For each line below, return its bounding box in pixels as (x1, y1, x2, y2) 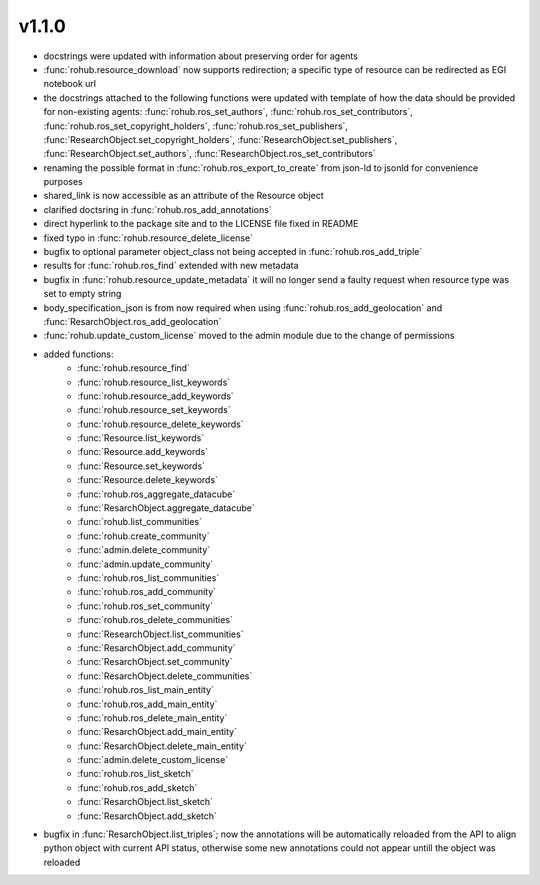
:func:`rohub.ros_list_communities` (77, 572, 220, 584)
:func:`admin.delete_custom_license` (77, 754, 229, 766)
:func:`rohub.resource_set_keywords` (77, 404, 231, 416)
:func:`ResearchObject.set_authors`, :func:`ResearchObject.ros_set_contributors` (43, 148, 376, 160)
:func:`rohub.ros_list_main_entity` (77, 684, 215, 696)
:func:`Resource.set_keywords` (77, 460, 205, 472)
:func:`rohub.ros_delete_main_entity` (77, 711, 228, 724)
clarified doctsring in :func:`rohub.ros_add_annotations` (43, 203, 272, 215)
